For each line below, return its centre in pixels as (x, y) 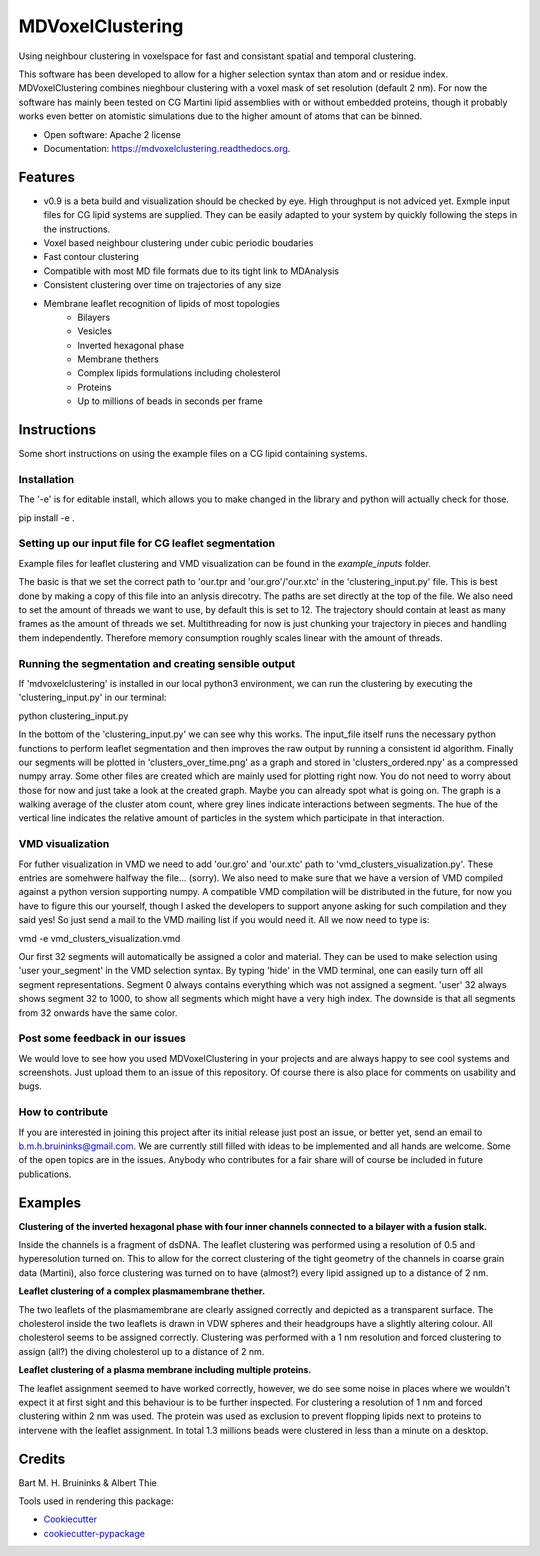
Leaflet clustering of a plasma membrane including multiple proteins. (165, 1370)
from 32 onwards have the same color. (98, 1012)
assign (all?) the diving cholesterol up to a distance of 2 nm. (141, 1351)
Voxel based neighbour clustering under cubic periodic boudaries (178, 242)
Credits (42, 1458)
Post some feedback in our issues (102, 1038)
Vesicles (94, 331)
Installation (46, 479)
